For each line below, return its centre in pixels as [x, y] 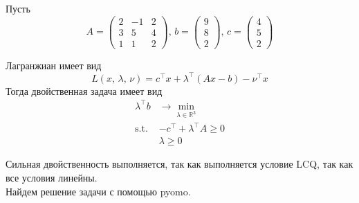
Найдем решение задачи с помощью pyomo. [98, 191]
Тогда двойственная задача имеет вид [84, 90]
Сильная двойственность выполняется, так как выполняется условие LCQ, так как [179, 164]
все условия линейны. [52, 177]
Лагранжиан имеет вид [54, 65]
